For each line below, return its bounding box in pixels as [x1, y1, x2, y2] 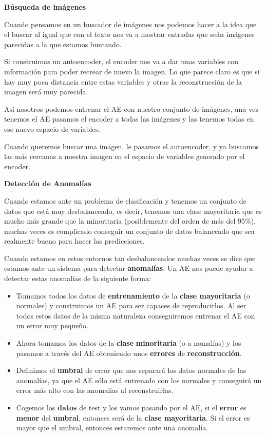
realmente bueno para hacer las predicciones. [4, 235, 145, 246]
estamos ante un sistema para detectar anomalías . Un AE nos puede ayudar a [4, 263, 253, 273]
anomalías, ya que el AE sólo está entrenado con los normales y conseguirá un [16, 374, 262, 385]
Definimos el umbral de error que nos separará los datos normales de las [16, 365, 246, 375]
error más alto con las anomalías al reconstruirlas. [16, 385, 174, 395]
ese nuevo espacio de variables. [4, 123, 100, 134]
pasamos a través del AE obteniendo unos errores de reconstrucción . [16, 347, 242, 358]
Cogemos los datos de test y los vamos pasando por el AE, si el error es [16, 402, 246, 412]
